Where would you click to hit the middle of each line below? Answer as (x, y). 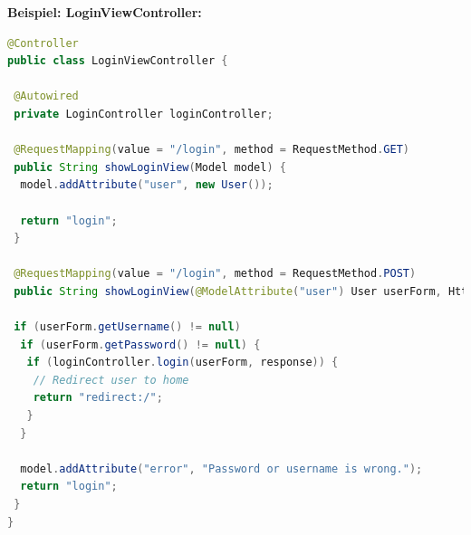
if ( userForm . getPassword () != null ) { (140, 344)
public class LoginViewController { (118, 61)
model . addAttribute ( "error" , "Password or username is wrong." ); (221, 468)
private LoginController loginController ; (144, 114)
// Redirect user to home (111, 380)
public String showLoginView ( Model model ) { (150, 167)
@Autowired (46, 96)
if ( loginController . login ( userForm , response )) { (183, 363)
